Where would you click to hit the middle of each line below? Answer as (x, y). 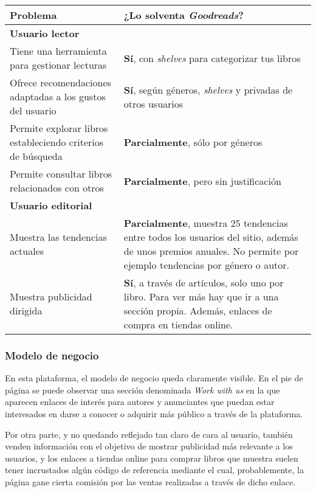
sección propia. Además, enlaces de (198, 310)
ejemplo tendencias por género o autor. (207, 265)
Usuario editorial (51, 205)
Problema (33, 15)
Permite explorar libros (59, 128)
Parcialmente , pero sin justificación (202, 181)
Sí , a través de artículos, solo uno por (204, 282)
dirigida (26, 310)
